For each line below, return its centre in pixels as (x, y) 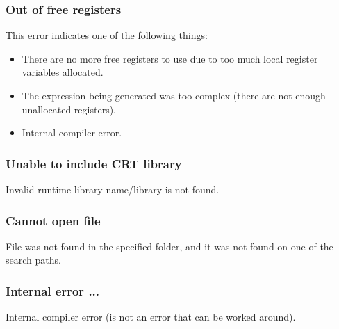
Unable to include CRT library (94, 163)
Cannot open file (53, 220)
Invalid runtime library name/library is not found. (113, 189)
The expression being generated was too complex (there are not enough (174, 95)
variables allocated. (63, 72)
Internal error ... (53, 290)
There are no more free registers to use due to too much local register (170, 58)
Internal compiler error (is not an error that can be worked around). (151, 317)
